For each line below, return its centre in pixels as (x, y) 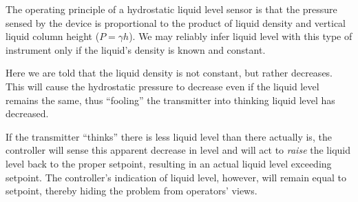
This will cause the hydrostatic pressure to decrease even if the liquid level (162, 86)
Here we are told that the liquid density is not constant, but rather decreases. (169, 73)
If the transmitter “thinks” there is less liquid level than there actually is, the (169, 136)
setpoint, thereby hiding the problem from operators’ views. (131, 191)
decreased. (27, 113)
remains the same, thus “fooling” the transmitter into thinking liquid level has (170, 100)
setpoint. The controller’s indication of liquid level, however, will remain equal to (176, 177)
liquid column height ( (53, 36)
